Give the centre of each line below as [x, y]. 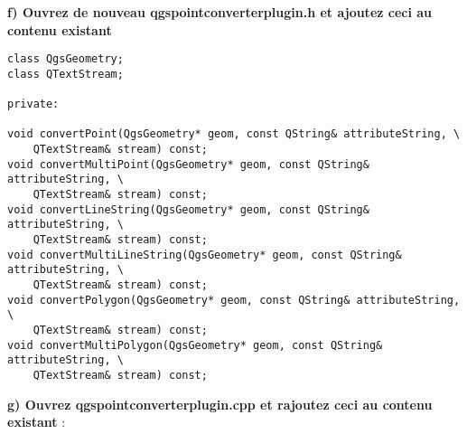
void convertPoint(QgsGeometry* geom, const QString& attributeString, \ [234, 134]
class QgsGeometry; [65, 59]
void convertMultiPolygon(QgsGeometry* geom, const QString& [195, 345]
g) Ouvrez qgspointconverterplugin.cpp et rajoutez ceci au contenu [220, 404]
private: [33, 104]
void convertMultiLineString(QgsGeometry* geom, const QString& [205, 255]
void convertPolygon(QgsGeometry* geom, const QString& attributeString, [234, 300]
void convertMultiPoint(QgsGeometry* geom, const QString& [188, 164]
